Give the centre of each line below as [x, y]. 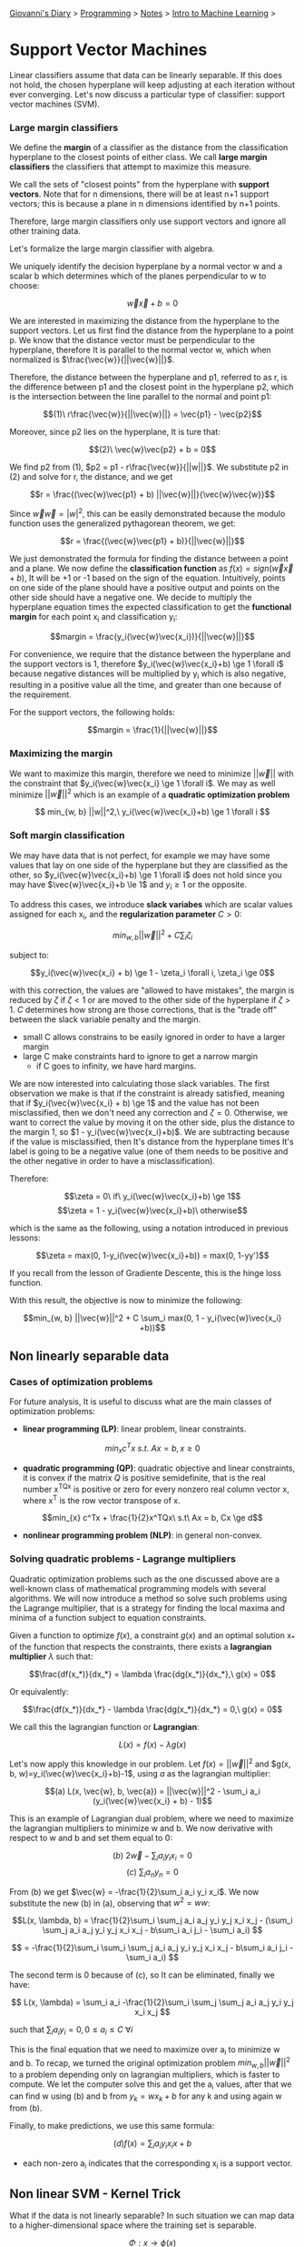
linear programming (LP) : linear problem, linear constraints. [134, 1429]
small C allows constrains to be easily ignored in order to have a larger [154, 1037]
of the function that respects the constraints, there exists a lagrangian [141, 1647]
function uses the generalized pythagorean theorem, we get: [123, 523]
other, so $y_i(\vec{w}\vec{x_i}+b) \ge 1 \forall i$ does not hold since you [146, 875]
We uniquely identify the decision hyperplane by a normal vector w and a [146, 267]
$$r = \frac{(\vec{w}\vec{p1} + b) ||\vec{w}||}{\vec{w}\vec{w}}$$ [152, 494]
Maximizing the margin [61, 754]
